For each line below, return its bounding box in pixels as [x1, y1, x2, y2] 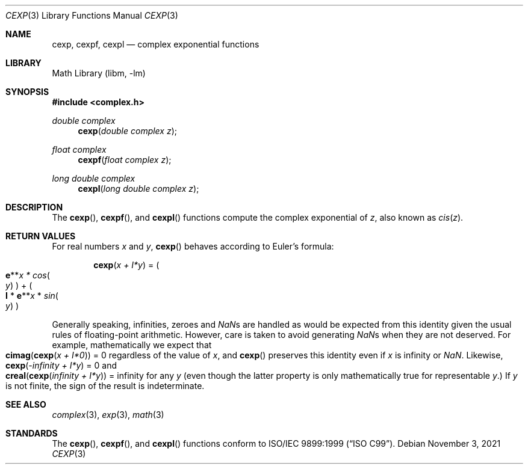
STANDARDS [5, 428, 58, 438]
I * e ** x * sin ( [5, 290, 58, 301]
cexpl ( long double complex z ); [78, 183, 199, 194]
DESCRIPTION [5, 202, 63, 212]
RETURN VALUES [5, 231, 76, 241]
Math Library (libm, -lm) [52, 68, 146, 78]
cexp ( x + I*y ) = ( [93, 260, 160, 270]
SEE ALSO [5, 399, 46, 409]
